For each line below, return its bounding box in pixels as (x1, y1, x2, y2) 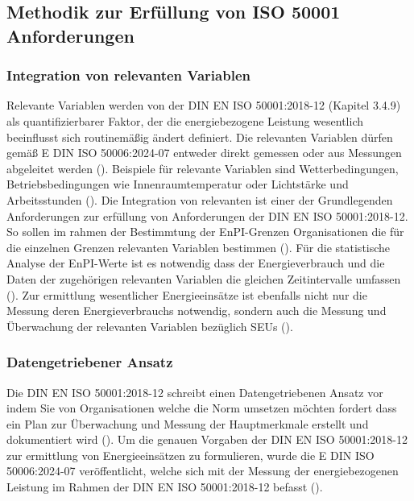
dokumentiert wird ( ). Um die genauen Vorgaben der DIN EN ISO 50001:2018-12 (6, 431, 408, 448)
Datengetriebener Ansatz (6, 352, 173, 372)
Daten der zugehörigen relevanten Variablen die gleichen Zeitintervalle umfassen (6, 270, 401, 287)
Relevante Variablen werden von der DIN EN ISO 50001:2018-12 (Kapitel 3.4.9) (6, 97, 401, 114)
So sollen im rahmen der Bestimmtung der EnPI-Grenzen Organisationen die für (6, 223, 404, 240)
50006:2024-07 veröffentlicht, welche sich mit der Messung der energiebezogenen (6, 462, 399, 479)
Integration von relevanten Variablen (6, 65, 250, 85)
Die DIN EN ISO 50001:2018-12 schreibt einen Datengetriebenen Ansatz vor (6, 383, 383, 400)
